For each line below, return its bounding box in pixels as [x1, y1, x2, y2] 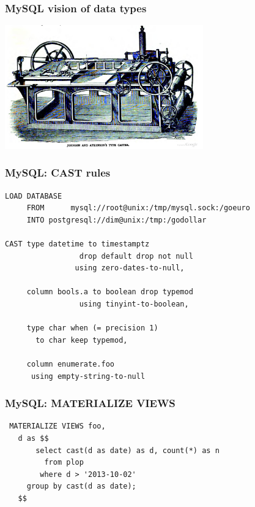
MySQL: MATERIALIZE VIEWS [5, 395, 176, 411]
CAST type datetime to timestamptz [5, 240, 150, 248]
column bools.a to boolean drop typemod [26, 288, 193, 297]
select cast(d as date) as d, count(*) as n [35, 446, 220, 455]
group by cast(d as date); [26, 482, 136, 491]
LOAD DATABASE [5, 191, 62, 200]
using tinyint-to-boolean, [79, 299, 189, 308]
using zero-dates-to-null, [75, 264, 185, 273]
